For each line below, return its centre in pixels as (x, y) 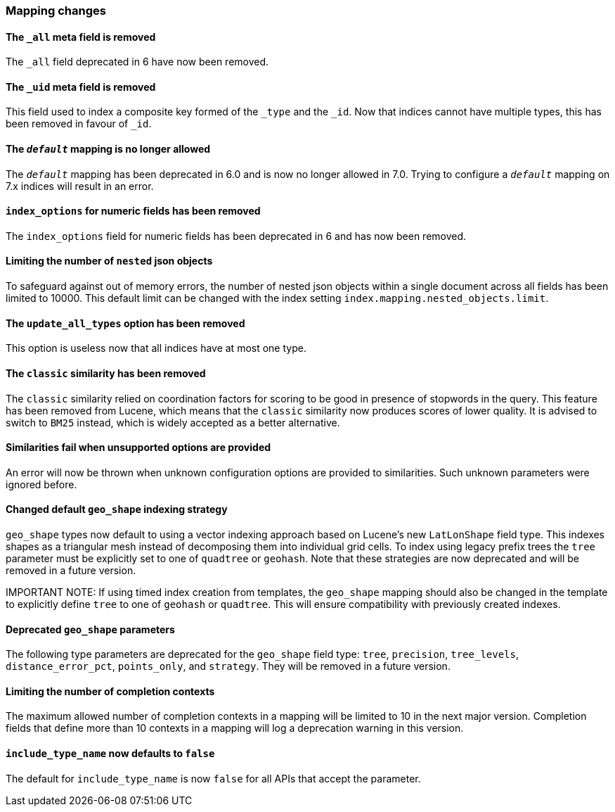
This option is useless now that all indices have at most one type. (156, 348)
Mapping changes (56, 11)
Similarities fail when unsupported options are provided (138, 448)
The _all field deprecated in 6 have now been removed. (137, 62)
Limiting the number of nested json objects (109, 261)
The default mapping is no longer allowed (108, 149)
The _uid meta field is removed (81, 87)
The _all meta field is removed (81, 37)
